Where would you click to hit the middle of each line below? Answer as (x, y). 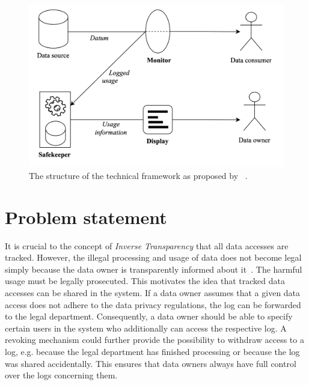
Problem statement (86, 217)
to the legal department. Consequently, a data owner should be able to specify (149, 316)
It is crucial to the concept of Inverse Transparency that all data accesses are (147, 245)
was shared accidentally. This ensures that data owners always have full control (151, 363)
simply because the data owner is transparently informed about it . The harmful (154, 269)
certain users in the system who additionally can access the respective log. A (146, 328)
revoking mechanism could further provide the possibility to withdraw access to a (154, 340)
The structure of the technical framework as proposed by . (138, 175)
